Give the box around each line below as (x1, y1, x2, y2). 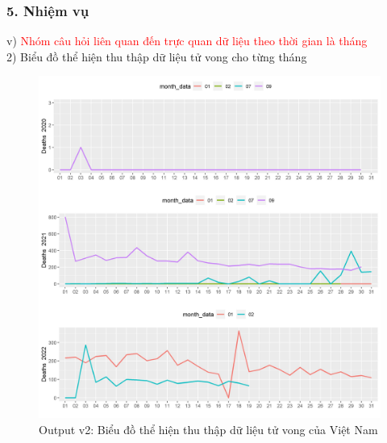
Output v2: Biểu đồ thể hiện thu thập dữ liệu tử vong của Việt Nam (39, 421, 378, 437)
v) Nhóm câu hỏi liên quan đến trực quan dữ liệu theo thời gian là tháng (6, 32, 368, 49)
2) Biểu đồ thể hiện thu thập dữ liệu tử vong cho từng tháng (6, 48, 307, 65)
